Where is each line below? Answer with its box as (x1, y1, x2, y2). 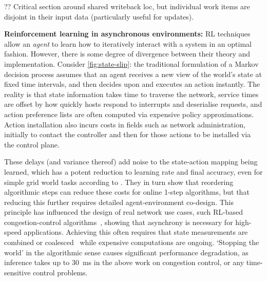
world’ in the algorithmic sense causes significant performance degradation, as (4, 247, 249, 257)
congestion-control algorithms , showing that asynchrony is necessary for (4, 216, 233, 227)
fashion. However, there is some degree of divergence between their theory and (4, 48, 251, 59)
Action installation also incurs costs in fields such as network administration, (4, 119, 245, 129)
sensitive (4, 267, 31, 277)
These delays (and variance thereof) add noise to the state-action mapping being (4, 156, 258, 167)
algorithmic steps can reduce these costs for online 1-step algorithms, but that (4, 186, 250, 197)
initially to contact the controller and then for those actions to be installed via (4, 129, 251, 140)
